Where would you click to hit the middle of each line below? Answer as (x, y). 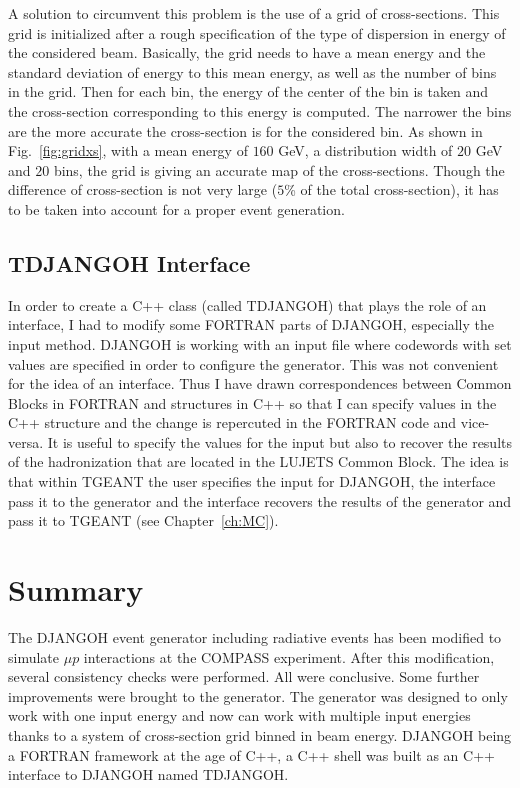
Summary (76, 589)
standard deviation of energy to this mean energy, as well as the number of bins (252, 71)
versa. (26, 441)
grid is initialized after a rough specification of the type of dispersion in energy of (257, 32)
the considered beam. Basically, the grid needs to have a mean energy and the (247, 52)
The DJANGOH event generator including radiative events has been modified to (255, 636)
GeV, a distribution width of (365, 150)
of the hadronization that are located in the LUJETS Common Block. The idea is (258, 461)
